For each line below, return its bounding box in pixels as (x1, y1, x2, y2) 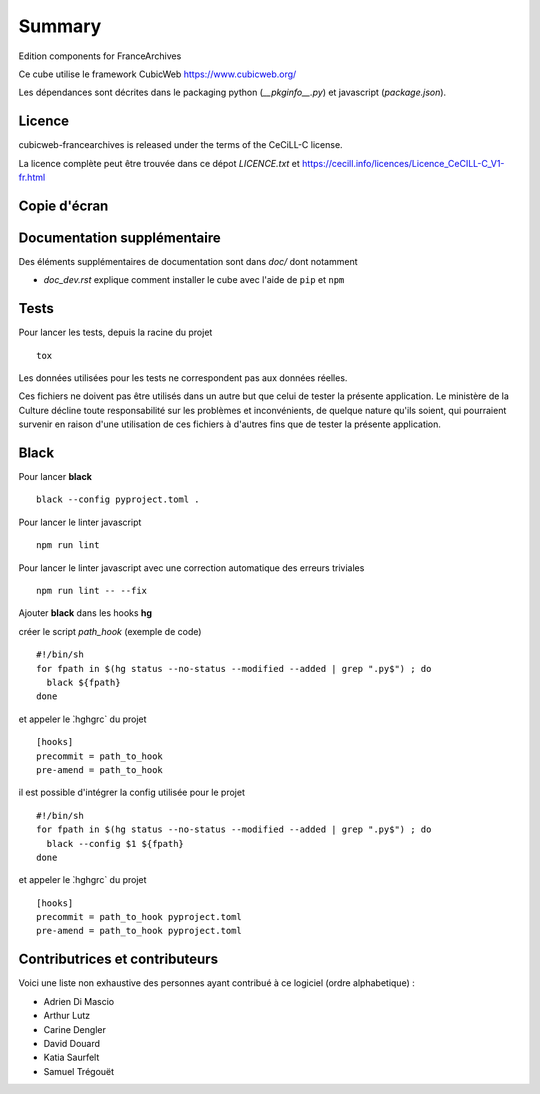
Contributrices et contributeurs (18, 951, 219, 968)
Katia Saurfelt (43, 1051, 100, 1064)
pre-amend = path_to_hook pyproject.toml (36, 925, 242, 937)
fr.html (18, 171, 46, 184)
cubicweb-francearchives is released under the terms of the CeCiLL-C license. (18, 139, 344, 151)
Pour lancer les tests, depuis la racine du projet (18, 326, 213, 339)
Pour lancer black (18, 471, 92, 483)
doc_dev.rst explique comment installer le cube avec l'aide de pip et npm (43, 274, 345, 286)
